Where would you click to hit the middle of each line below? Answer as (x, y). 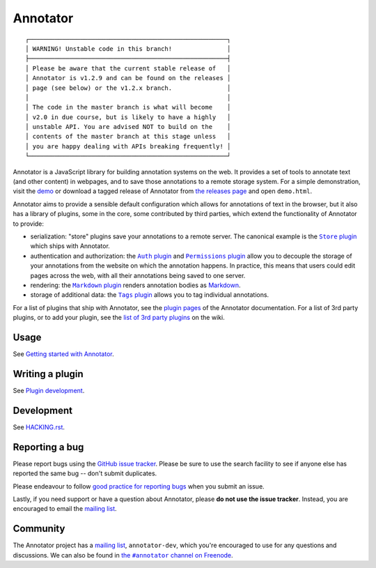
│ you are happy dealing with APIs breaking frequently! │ (128, 146)
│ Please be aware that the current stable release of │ (128, 68)
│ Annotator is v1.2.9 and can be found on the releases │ (128, 78)
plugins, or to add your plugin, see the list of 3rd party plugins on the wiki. (119, 318)
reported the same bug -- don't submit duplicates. (85, 473)
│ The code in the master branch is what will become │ (128, 107)
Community (39, 529)
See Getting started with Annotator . (63, 354)
